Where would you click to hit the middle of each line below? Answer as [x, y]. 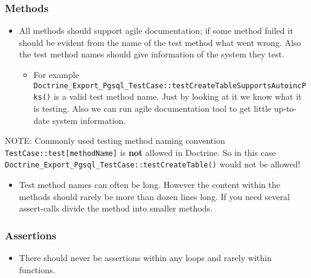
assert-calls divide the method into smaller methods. [116, 208]
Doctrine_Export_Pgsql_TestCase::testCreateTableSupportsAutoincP [170, 86]
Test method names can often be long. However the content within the [150, 184]
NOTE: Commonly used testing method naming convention [115, 141]
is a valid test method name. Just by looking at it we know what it [178, 96]
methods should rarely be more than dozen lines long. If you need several [154, 196]
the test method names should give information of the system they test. [152, 54]
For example [56, 74]
